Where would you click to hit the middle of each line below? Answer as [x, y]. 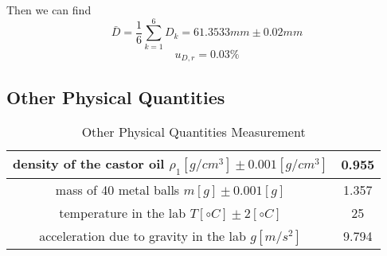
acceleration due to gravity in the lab [143, 235]
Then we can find [49, 10]
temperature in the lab [123, 212]
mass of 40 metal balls [117, 189]
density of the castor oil [89, 164]
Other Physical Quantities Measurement [193, 132]
